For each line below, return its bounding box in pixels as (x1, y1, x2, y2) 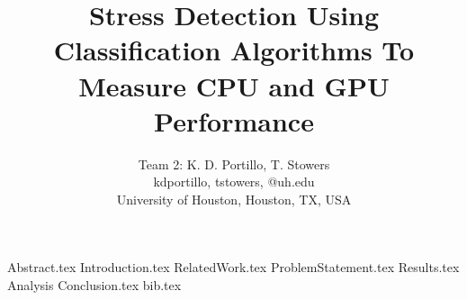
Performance (154, 102, 314, 139)
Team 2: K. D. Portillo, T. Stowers (138, 154, 330, 173)
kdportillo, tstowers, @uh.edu (153, 172, 315, 191)
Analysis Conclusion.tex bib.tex (7, 276, 182, 295)
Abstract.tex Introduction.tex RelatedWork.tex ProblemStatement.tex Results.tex (7, 258, 460, 277)
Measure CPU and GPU (78, 67, 390, 104)
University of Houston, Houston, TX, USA (116, 189, 352, 208)
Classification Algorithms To (53, 32, 415, 68)
